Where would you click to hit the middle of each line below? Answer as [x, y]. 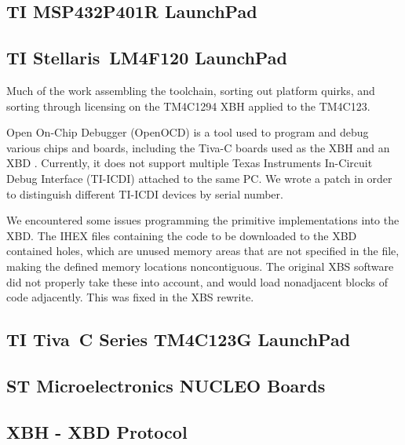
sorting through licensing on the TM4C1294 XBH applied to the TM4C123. [188, 106]
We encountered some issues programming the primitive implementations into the [203, 220]
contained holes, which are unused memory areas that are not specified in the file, [203, 251]
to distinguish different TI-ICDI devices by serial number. [145, 193]
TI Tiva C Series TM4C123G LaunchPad [179, 339]
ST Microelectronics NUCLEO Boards [166, 385]
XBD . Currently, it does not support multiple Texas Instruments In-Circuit [190, 163]
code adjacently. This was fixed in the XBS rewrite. [130, 297]
